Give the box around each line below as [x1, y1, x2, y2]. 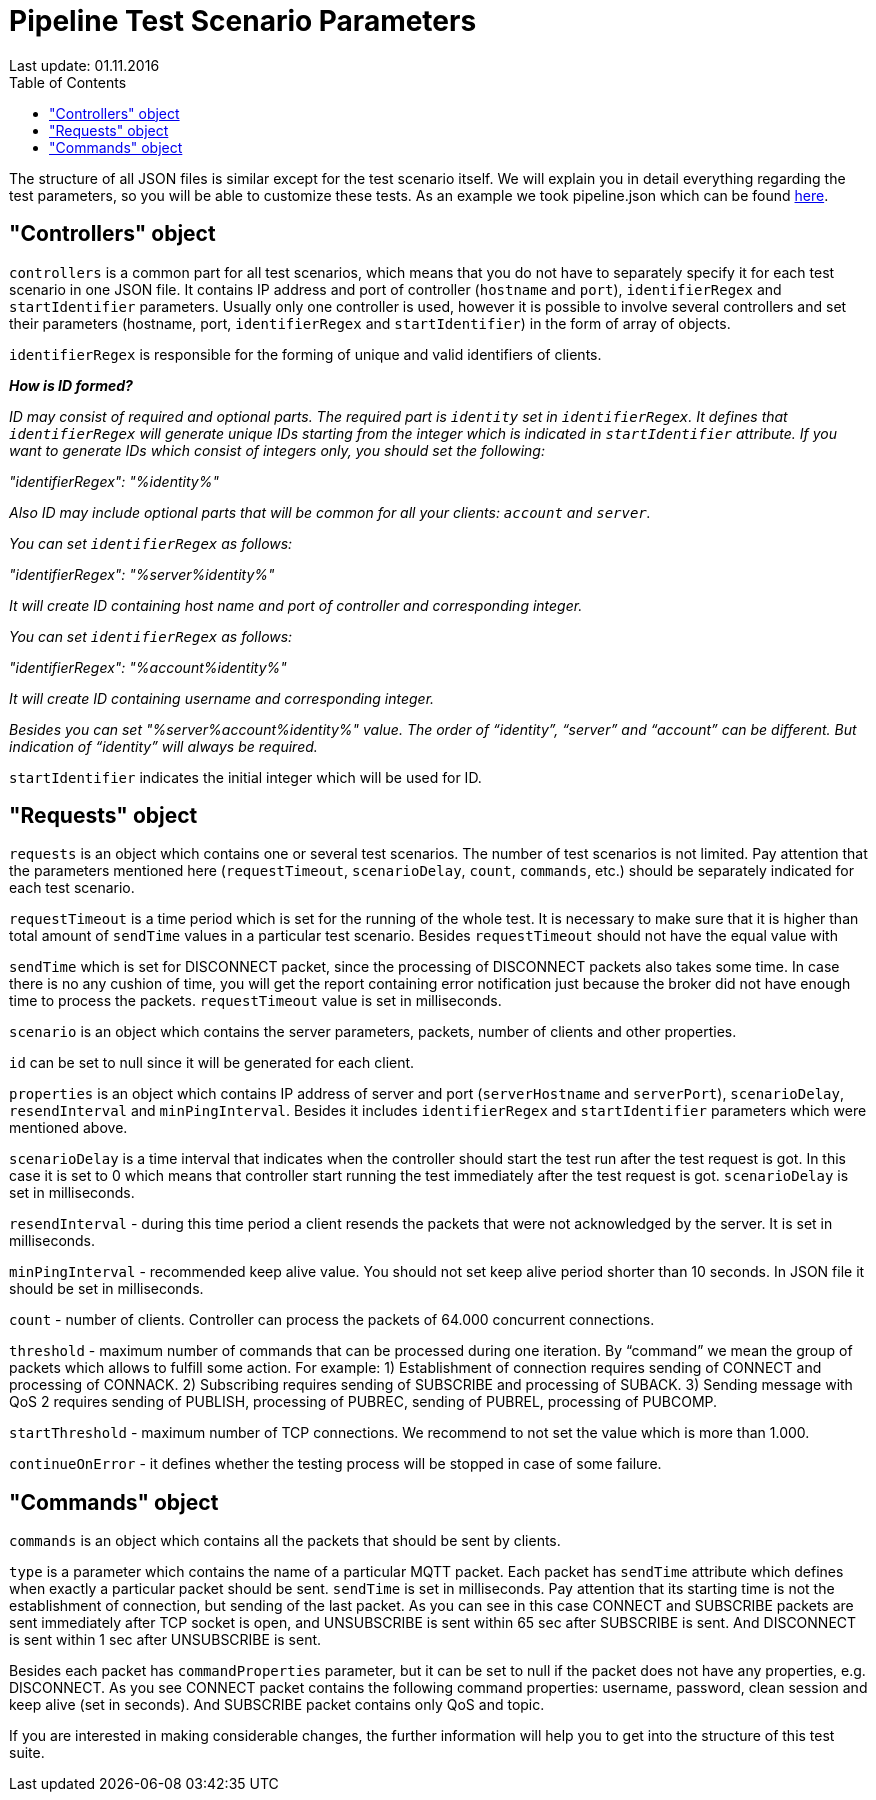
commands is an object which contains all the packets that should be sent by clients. [9, 1532, 561, 1550]
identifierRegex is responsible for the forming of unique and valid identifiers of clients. [9, 345, 602, 363]
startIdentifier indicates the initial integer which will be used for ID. [9, 768, 482, 786]
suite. [9, 1744, 45, 1762]
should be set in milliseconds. [9, 1280, 204, 1298]
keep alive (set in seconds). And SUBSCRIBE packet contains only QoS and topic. [9, 1696, 545, 1714]
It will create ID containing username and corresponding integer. [9, 689, 435, 707]
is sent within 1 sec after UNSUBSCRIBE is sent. [9, 1631, 322, 1649]
